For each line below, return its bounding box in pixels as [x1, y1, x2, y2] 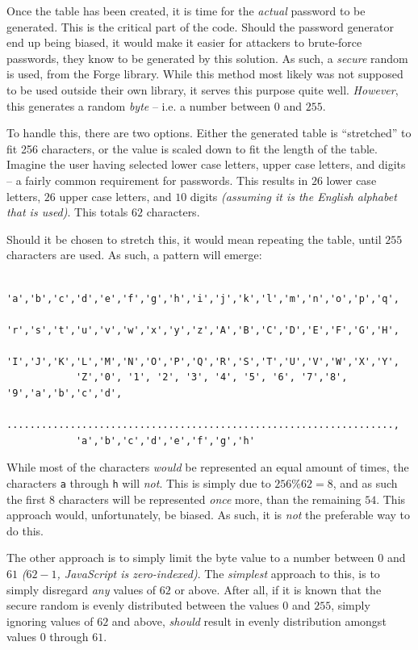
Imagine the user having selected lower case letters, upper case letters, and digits [6, 156, 406, 173]
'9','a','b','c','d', [6, 388, 123, 400]
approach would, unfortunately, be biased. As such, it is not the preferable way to [6, 506, 411, 523]
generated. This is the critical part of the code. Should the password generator [6, 18, 395, 35]
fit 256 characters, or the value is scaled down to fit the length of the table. [6, 140, 378, 157]
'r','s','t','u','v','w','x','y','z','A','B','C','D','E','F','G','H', [6, 324, 399, 336]
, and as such [332, 475, 398, 492]
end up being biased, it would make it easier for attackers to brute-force [6, 34, 362, 51]
